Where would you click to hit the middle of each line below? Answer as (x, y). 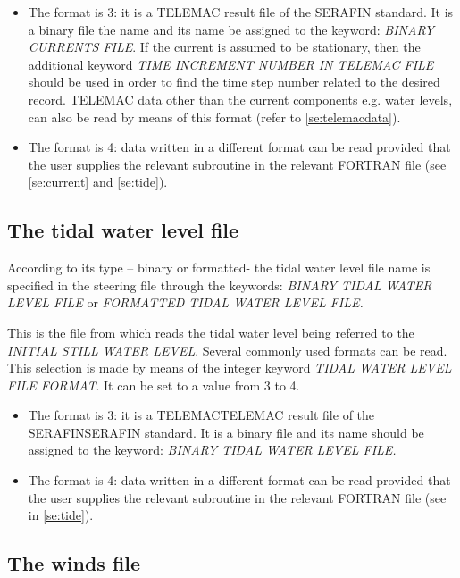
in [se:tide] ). (61, 515)
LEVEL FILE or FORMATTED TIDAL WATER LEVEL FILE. (185, 302)
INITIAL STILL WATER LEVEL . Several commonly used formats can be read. (227, 350)
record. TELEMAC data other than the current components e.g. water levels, (240, 99)
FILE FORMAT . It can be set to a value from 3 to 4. (154, 385)
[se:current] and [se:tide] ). (98, 182)
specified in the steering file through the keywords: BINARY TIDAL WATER (220, 285)
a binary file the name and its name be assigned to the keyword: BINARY (231, 29)
